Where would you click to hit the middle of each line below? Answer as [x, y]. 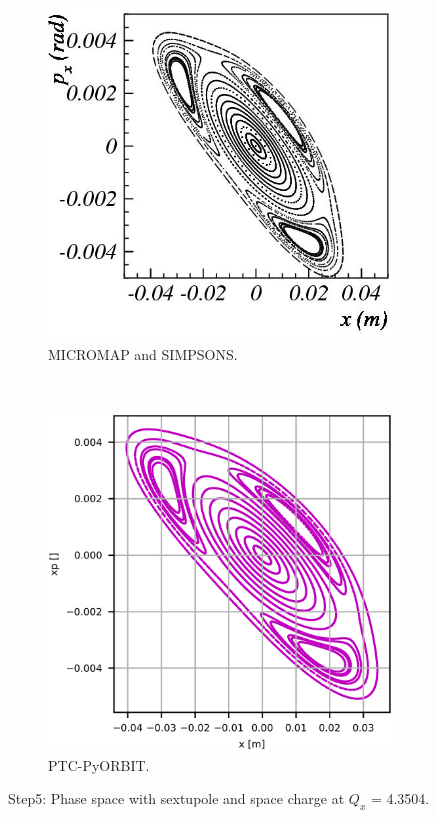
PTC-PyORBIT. [99, 764]
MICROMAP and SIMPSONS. [143, 354]
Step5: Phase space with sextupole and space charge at [176, 798]
